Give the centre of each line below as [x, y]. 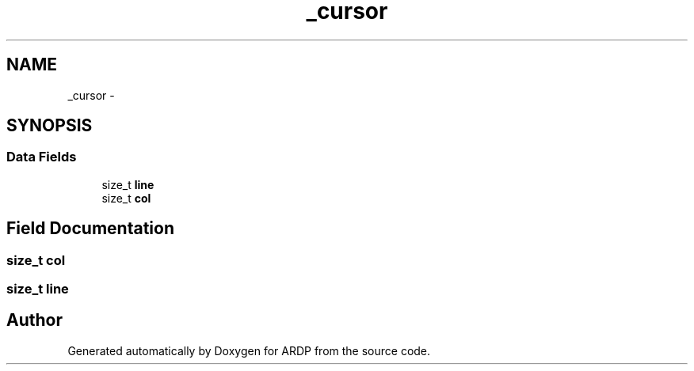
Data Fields [42, 157]
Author [34, 320]
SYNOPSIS [50, 126]
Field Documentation [90, 229]
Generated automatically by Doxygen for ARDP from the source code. [249, 350]
